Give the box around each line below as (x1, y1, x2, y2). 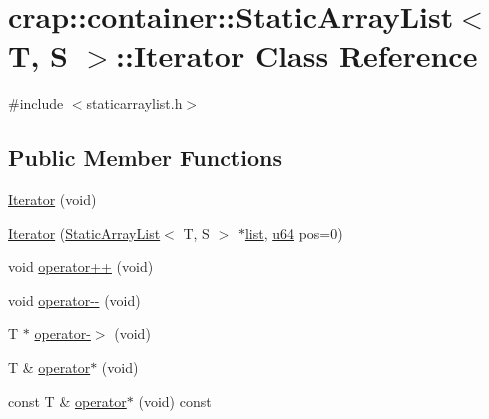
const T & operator (8, 390, 127, 411)
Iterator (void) (8, 189, 97, 210)
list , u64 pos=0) (244, 222, 343, 243)
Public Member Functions (8, 142, 282, 173)
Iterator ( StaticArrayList (8, 222, 161, 243)
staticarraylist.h (86, 93, 183, 114)
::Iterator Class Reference (116, 35, 478, 76)
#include (8, 93, 64, 114)
